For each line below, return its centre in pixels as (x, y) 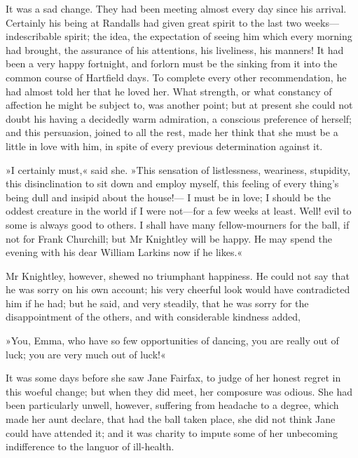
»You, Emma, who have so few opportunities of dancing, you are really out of (172, 341)
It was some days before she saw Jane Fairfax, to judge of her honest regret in (173, 378)
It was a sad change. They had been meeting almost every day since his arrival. (176, 8)
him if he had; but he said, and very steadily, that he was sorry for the (157, 303)
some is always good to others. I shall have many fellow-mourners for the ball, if (178, 224)
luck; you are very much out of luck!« (86, 354)
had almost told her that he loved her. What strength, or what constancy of (169, 91)
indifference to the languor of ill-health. (90, 446)
